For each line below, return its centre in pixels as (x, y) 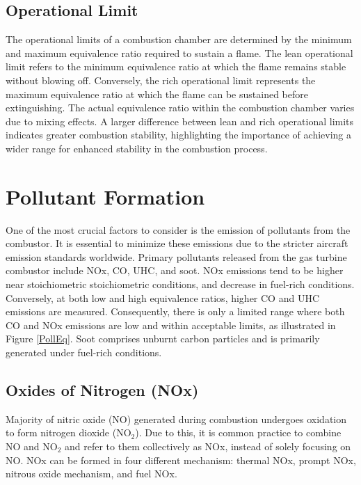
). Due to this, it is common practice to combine (238, 432)
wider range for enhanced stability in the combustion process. (137, 148)
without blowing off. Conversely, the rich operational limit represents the (161, 80)
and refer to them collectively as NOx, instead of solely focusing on (208, 446)
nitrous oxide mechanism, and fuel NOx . (91, 474)
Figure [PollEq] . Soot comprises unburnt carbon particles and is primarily (163, 339)
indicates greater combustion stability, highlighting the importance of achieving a (178, 135)
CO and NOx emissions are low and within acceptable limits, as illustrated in (171, 325)
